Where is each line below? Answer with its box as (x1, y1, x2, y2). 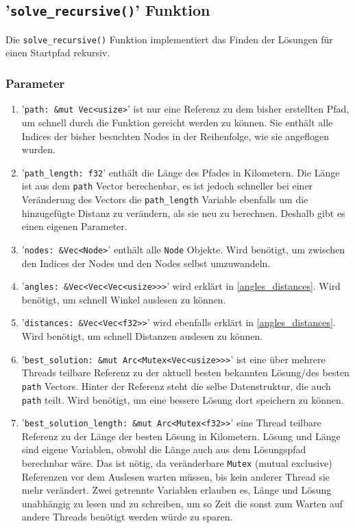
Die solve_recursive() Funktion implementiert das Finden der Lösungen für (5, 32, 333, 46)
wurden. (21, 142, 56, 157)
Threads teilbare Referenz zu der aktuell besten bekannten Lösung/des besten (21, 365, 350, 380)
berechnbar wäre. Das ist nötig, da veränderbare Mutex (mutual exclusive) (21, 456, 332, 470)
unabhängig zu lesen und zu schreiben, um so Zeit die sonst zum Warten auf (21, 496, 343, 510)
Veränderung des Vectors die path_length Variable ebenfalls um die (21, 192, 308, 206)
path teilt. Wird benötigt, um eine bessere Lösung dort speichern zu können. (21, 392, 344, 406)
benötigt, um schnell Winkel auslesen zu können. (21, 292, 226, 306)
